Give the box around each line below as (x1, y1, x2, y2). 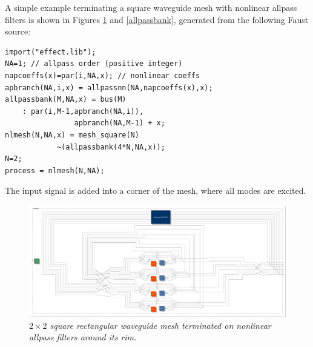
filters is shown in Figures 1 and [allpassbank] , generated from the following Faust (5, 13, 309, 25)
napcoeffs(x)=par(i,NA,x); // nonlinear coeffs (5, 71, 200, 80)
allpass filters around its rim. (29, 331, 137, 343)
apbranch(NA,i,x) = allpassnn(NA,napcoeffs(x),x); (5, 83, 213, 92)
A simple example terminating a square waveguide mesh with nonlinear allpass (5, 1, 297, 13)
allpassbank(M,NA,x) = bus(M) (5, 95, 127, 104)
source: (5, 25, 31, 38)
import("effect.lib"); (5, 47, 96, 56)
